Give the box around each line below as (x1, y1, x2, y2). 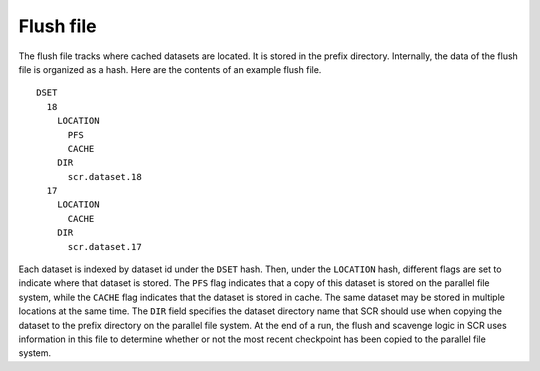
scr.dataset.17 (67, 241, 142, 252)
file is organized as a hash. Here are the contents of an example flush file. (18, 63, 322, 75)
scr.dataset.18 (67, 171, 142, 182)
